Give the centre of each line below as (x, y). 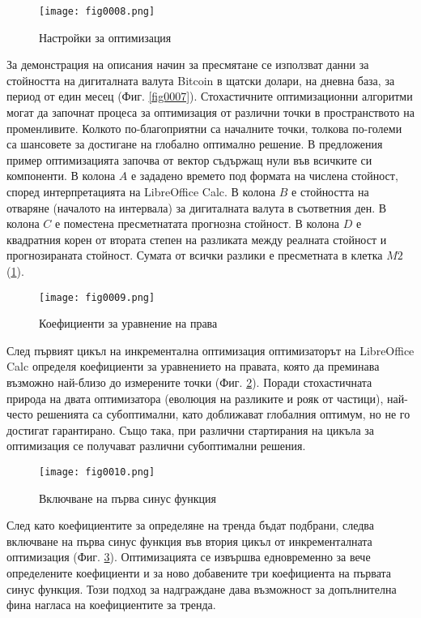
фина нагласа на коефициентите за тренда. (111, 605)
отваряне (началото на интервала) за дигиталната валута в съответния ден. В (197, 207)
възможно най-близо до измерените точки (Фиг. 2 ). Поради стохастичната (189, 382)
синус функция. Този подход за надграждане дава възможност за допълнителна (202, 588)
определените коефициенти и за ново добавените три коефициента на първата (199, 573)
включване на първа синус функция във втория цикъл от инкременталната (189, 541)
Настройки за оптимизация (105, 37)
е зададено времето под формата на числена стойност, (264, 176)
